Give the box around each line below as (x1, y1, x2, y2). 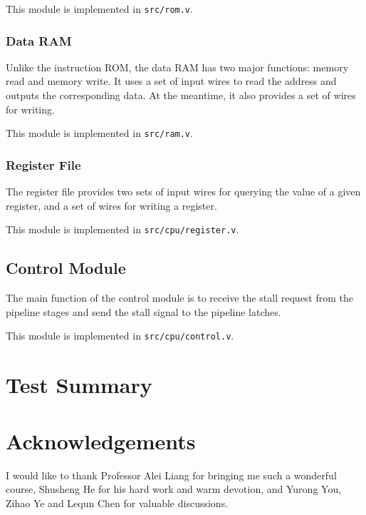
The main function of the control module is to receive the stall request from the (6, 290, 354, 305)
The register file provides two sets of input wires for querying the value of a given (6, 184, 361, 199)
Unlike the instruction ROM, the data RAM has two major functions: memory (6, 59, 349, 74)
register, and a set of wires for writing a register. (6, 198, 217, 213)
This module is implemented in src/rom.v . (6, 1, 193, 16)
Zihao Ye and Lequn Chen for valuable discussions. (6, 495, 229, 510)
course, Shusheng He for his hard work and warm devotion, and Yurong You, (6, 481, 342, 496)
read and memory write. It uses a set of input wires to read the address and (6, 73, 337, 88)
